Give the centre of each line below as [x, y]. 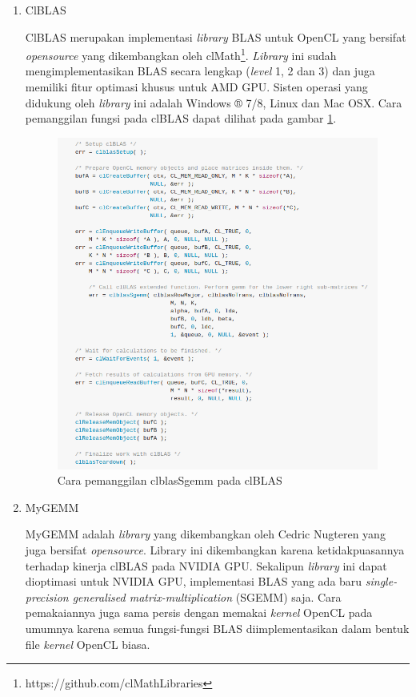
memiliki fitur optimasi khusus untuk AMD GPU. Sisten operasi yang [196, 87]
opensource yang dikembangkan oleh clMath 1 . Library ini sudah [181, 54]
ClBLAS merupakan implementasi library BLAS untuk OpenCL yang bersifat [216, 36]
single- [381, 581]
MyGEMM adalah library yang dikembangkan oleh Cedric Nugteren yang [205, 534]
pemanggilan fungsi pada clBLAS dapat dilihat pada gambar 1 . [181, 118]
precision [47, 596]
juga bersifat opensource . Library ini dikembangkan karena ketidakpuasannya [215, 549]
